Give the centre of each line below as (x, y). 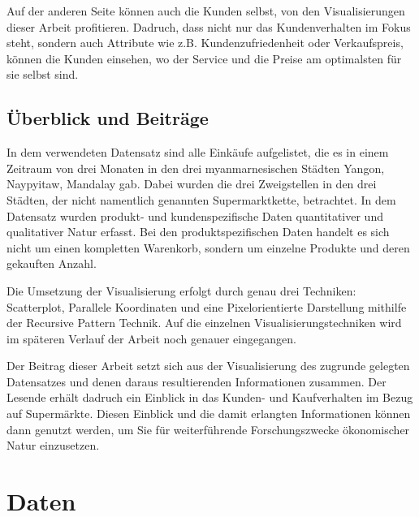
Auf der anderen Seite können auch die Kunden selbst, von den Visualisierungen (206, 11)
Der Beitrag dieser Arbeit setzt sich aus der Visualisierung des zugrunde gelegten (208, 366)
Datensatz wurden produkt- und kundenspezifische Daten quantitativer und (195, 215)
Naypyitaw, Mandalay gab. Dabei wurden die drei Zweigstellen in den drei (192, 184)
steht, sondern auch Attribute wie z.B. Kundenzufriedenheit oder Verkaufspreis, (205, 43)
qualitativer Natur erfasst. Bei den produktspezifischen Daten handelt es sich (198, 232)
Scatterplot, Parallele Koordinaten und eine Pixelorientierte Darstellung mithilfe (207, 306)
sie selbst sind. (43, 74)
